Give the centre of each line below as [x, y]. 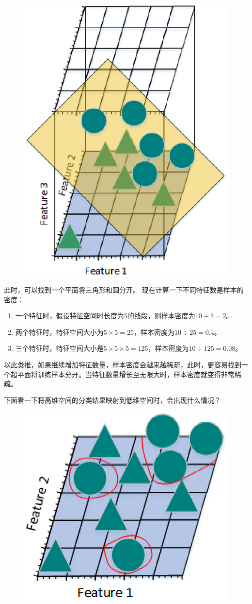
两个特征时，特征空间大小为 [59, 332]
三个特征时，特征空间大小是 [59, 348]
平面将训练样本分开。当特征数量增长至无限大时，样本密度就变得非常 [126, 374]
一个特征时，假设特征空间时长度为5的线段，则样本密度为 [105, 316]
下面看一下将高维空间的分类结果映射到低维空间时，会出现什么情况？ [112, 400]
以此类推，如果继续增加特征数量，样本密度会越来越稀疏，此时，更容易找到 [123, 365]
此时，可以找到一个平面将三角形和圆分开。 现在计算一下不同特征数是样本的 [124, 290]
